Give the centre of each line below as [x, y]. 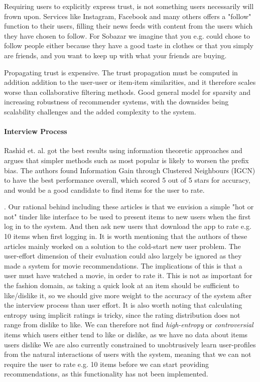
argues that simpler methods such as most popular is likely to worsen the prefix [126, 160]
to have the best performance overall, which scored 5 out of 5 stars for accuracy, [127, 180]
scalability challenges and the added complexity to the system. [100, 111]
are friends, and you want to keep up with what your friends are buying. [115, 55]
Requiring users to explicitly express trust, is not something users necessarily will [129, 6]
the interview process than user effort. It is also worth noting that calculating [123, 305]
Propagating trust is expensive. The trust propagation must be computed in [121, 72]
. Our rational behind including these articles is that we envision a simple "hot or [129, 207]
